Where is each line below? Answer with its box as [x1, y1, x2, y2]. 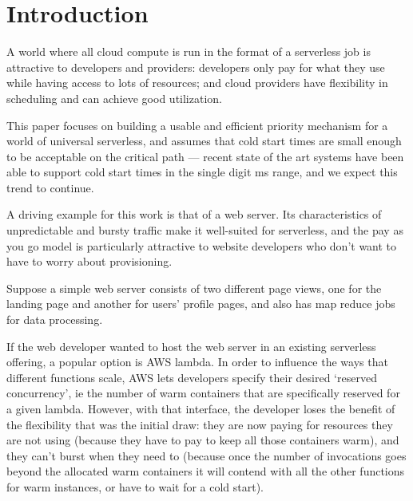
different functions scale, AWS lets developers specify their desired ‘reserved [6, 369, 377, 385]
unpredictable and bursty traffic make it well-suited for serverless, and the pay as [6, 222, 403, 239]
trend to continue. [6, 179, 94, 195]
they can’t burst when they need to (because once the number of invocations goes [6, 447, 407, 464]
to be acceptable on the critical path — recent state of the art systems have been [6, 148, 404, 164]
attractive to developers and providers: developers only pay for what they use [6, 58, 385, 75]
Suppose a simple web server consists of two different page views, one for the [6, 279, 382, 296]
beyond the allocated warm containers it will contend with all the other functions [6, 463, 405, 479]
